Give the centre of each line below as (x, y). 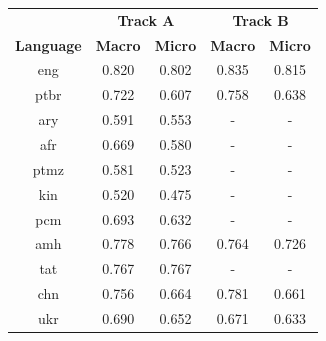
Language (48, 44)
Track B (260, 19)
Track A (146, 19)
